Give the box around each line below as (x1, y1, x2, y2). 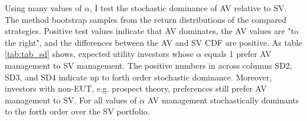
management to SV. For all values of (5, 93, 137, 106)
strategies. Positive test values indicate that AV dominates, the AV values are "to (5, 25, 299, 37)
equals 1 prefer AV (204, 48, 272, 60)
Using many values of (5, 2, 82, 14)
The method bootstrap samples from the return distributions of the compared (5, 13, 287, 25)
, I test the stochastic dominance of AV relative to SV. (90, 2, 287, 14)
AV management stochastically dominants (147, 93, 299, 106)
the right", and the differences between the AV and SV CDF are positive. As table (5, 36, 302, 48)
